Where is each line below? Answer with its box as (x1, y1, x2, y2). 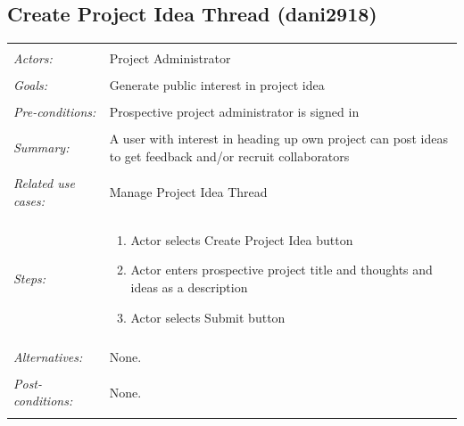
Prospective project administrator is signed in (109, 102, 360, 121)
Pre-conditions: (13, 102, 96, 121)
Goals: (13, 76, 48, 94)
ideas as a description (130, 278, 248, 297)
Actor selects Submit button (130, 307, 286, 326)
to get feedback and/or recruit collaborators (109, 147, 350, 166)
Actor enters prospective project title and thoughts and (130, 260, 433, 279)
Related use (13, 174, 75, 193)
